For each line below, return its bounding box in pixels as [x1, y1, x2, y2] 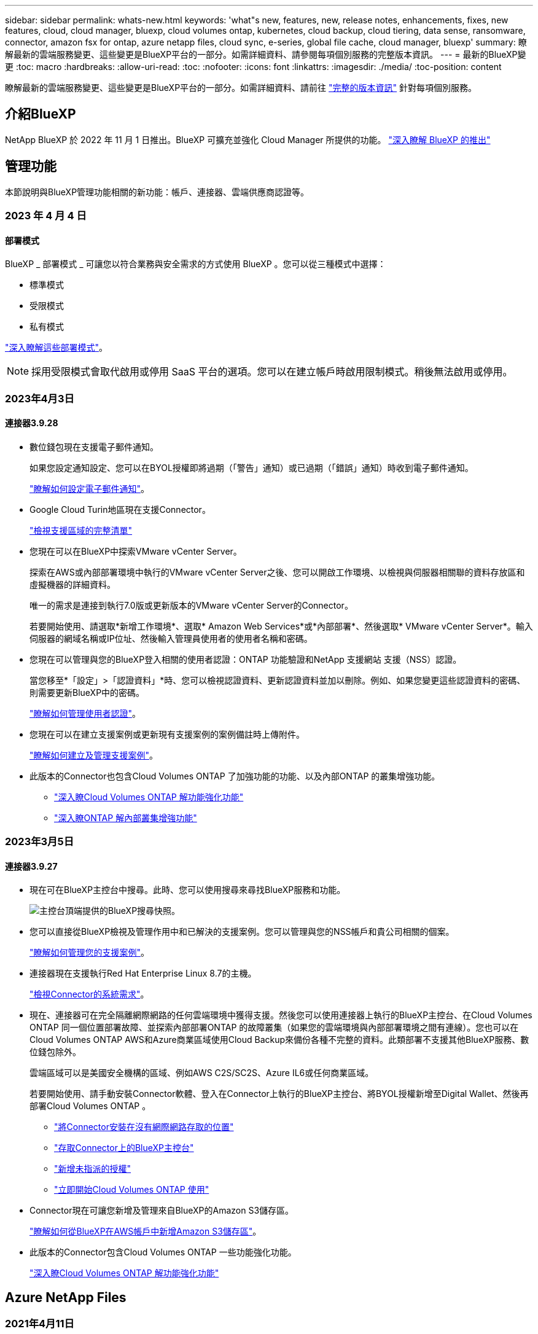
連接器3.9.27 [5, 860, 58, 872]
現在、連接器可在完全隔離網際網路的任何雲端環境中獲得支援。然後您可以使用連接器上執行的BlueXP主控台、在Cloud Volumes [29, 1010, 532, 1021]
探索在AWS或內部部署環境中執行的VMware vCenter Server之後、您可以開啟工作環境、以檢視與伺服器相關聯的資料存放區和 [29, 566, 525, 577]
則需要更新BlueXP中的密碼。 [29, 687, 145, 698]
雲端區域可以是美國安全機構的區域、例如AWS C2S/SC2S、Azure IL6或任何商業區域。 [29, 1067, 374, 1079]
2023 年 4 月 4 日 [5, 209, 87, 222]
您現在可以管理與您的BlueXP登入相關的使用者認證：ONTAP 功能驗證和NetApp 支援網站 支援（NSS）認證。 [29, 653, 462, 665]
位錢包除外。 [29, 1047, 81, 1058]
